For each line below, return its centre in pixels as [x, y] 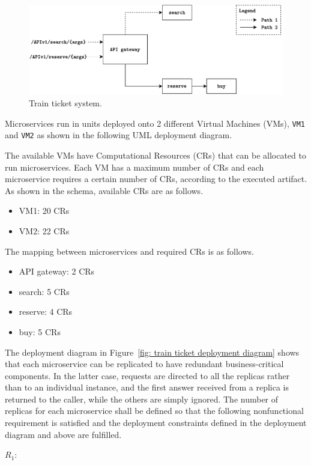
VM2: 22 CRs [44, 230]
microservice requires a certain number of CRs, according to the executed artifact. [156, 179]
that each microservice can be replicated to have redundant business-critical [144, 364]
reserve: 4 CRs [46, 312]
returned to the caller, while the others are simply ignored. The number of [142, 399]
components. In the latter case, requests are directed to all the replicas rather [147, 375]
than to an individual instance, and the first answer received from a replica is [147, 387]
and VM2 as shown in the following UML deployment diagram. [119, 135]
